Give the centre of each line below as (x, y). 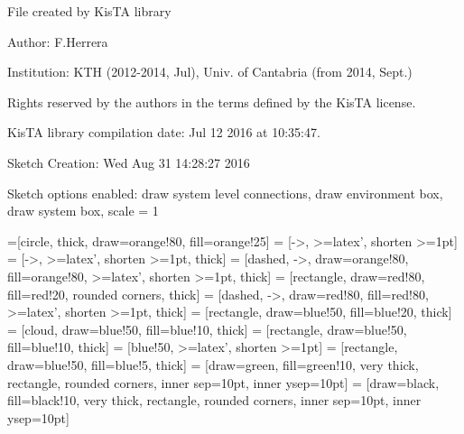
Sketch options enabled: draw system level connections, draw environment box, (225, 193)
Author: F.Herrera (58, 41)
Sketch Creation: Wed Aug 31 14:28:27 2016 (129, 162)
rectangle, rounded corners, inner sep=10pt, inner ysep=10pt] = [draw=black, (223, 382)
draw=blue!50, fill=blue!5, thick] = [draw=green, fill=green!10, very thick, (213, 364)
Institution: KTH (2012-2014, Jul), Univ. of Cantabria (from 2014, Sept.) (210, 72)
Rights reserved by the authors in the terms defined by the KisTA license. (212, 102)
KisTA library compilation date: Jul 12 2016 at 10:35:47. (164, 132)
